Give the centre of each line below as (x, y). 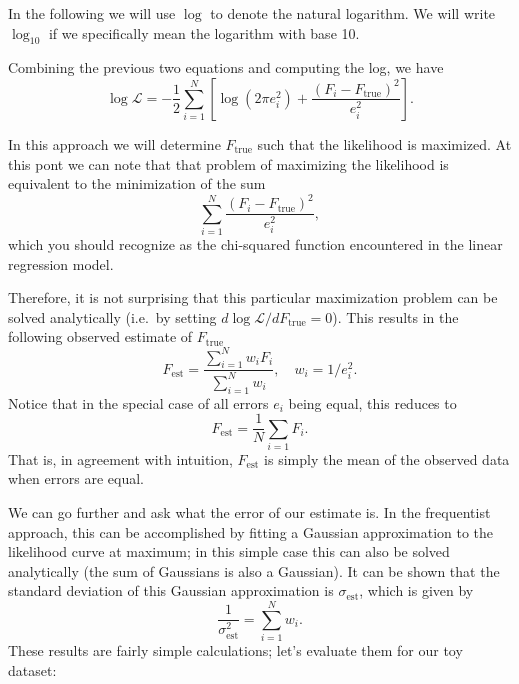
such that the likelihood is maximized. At (384, 143)
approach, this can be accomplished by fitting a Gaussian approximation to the (251, 531)
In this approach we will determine (114, 143)
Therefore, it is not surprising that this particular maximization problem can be (253, 297)
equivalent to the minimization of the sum (137, 183)
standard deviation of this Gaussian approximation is (171, 590)
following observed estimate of (100, 336)
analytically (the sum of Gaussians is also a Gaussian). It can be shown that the (254, 570)
